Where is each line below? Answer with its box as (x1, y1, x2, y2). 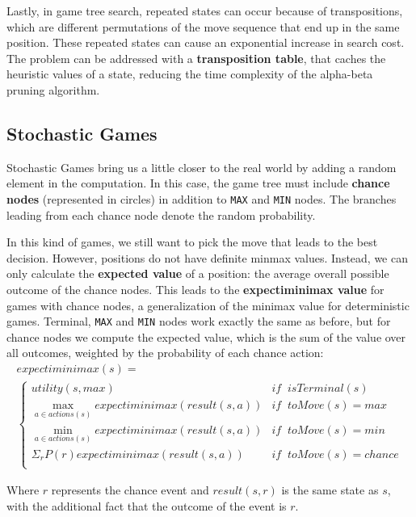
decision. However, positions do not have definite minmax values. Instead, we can (6, 249, 408, 266)
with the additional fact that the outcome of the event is (6, 497, 287, 514)
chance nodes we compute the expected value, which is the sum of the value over (6, 328, 406, 345)
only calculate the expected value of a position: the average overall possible (6, 265, 389, 282)
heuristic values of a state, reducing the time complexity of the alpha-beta (6, 65, 373, 82)
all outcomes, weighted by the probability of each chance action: (6, 344, 324, 361)
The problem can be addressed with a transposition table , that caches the (6, 49, 386, 66)
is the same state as (281, 481, 379, 498)
